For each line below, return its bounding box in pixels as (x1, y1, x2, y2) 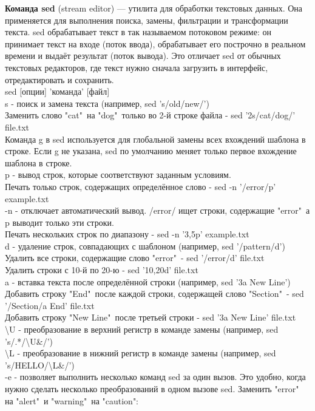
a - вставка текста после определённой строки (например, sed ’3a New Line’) (5, 275, 291, 288)
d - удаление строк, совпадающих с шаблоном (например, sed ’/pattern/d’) (5, 239, 285, 252)
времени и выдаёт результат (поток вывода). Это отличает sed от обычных (5, 49, 281, 62)
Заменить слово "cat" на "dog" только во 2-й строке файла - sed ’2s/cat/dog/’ (5, 109, 296, 121)
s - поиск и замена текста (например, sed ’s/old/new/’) (5, 97, 209, 109)
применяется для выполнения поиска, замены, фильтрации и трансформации (5, 13, 288, 26)
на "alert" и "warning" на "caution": (5, 394, 139, 407)
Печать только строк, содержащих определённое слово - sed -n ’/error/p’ (5, 180, 276, 192)
